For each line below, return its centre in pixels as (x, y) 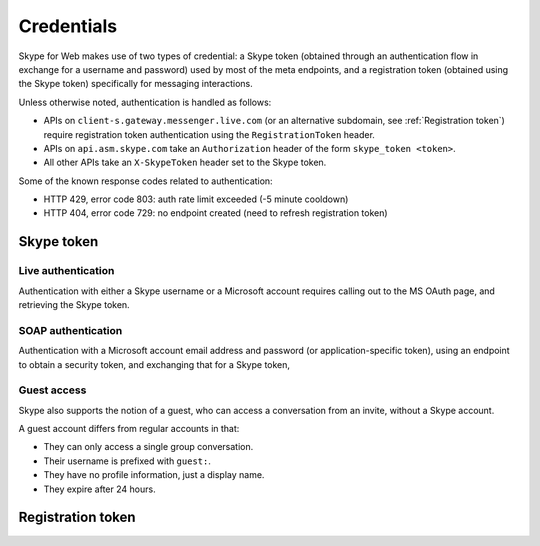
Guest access (52, 390)
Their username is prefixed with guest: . (127, 461)
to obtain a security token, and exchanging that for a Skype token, (154, 364)
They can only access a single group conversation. (148, 447)
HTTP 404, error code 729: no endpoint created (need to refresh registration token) (216, 213)
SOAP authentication (70, 330)
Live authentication (66, 271)
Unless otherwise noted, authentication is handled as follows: (145, 102)
